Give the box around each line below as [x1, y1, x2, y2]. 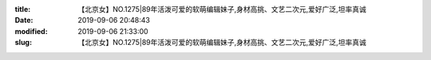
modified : [14, 26, 48, 36]
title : [14, 5, 31, 13]
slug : [14, 38, 32, 47]
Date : [14, 16, 34, 25]
